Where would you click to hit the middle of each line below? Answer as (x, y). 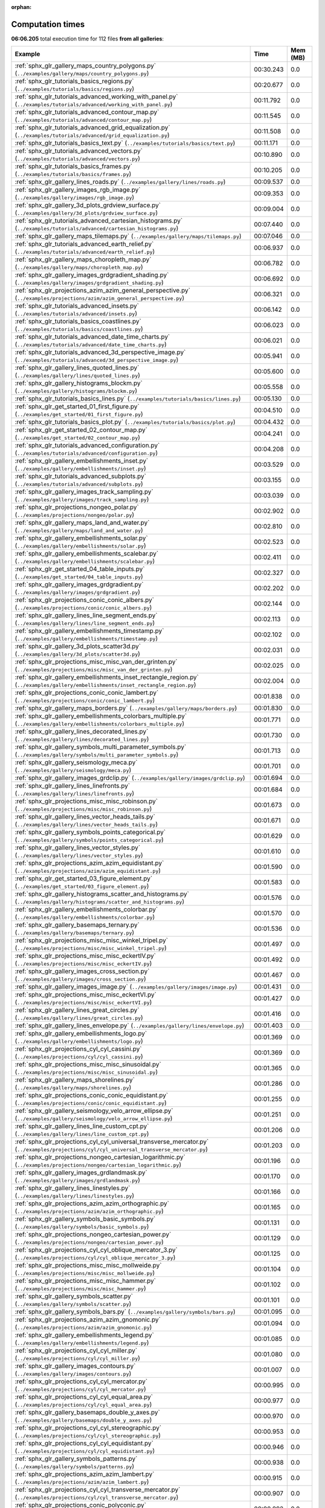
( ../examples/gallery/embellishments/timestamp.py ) (86, 638)
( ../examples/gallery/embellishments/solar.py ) (80, 546)
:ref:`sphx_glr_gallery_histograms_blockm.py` (79, 383)
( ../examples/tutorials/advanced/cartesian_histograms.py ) (97, 228)
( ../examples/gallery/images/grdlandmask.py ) (78, 1180)
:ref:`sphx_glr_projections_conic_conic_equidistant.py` (91, 1095)
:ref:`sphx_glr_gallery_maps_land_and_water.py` (82, 523)
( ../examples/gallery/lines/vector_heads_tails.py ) (86, 825)
